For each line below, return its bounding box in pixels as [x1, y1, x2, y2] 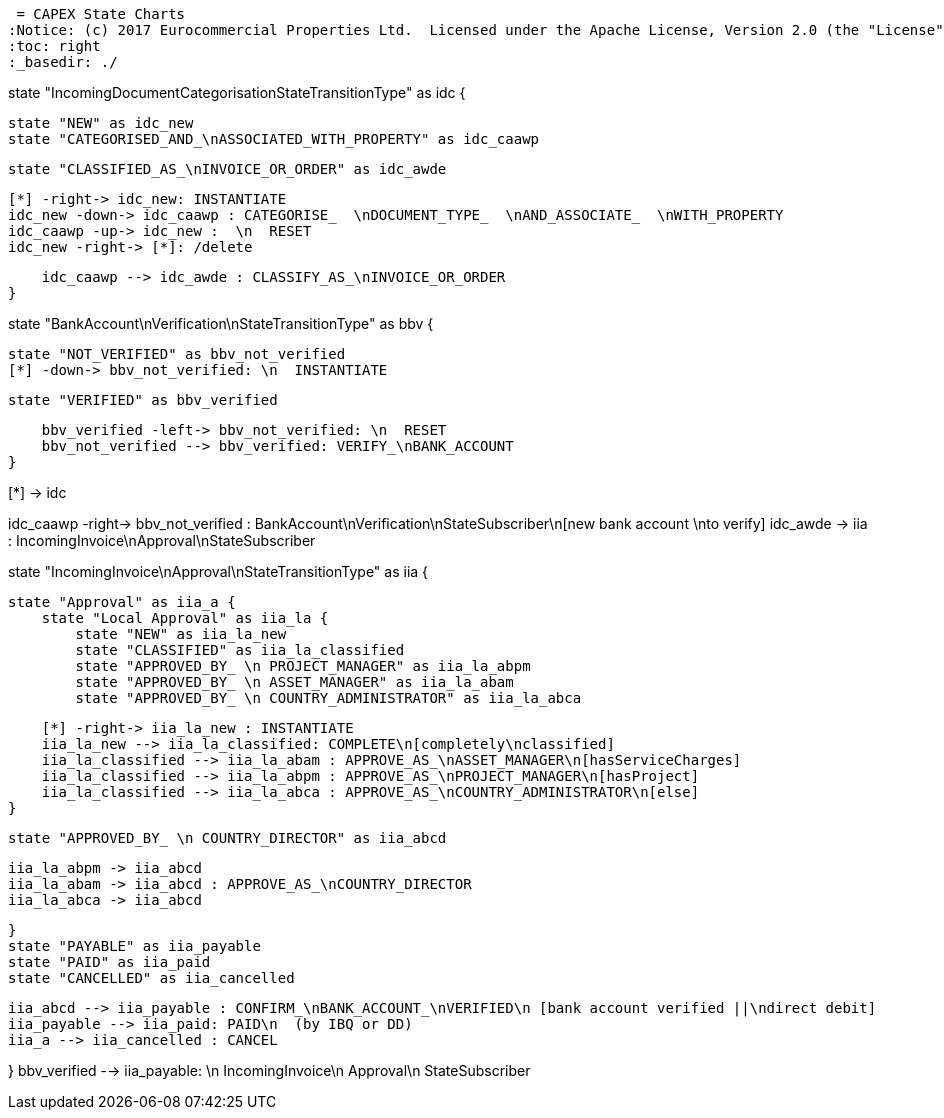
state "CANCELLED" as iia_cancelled [8, 970, 295, 986]
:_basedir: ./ [8, 54, 118, 70]
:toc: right [8, 38, 101, 54]
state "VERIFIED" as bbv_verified [8, 392, 278, 408]
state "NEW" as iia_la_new [75, 626, 287, 642]
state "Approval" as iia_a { [8, 594, 236, 610]
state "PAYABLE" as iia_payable [8, 938, 261, 954]
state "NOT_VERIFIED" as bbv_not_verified [8, 346, 346, 362]
